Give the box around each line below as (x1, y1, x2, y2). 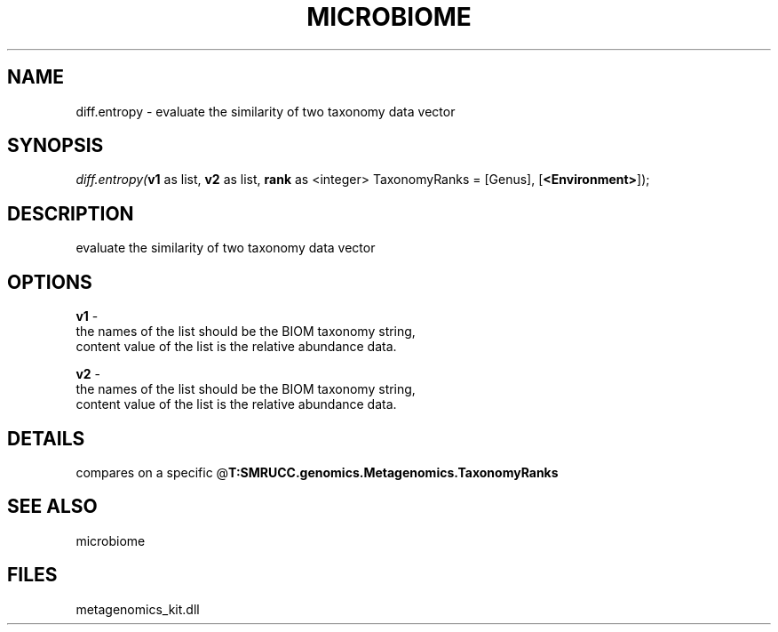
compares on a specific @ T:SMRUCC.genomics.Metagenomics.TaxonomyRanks (75, 464, 559, 480)
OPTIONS (7, 270, 92, 293)
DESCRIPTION (7, 202, 134, 225)
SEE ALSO (7, 495, 98, 518)
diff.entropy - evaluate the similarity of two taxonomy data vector (75, 103, 456, 119)
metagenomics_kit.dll (75, 601, 200, 617)
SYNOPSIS (7, 134, 104, 157)
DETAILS (7, 427, 85, 450)
